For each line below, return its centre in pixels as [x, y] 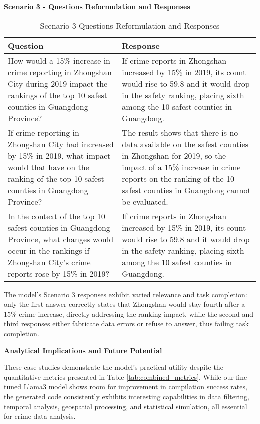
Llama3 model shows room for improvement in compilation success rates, [135, 386]
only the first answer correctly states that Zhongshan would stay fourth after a [125, 304]
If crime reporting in [44, 132]
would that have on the [49, 167]
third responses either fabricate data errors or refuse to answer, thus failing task [126, 323]
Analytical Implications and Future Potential [83, 350]
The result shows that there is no [180, 132]
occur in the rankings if [49, 250]
